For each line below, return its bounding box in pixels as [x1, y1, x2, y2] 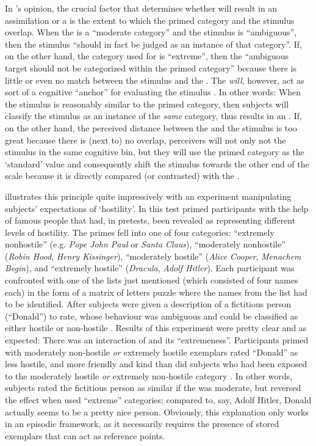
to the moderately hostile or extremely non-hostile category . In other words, [5, 369, 293, 382]
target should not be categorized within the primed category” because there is [5, 61, 296, 74]
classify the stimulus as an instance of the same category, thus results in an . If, [5, 109, 302, 122]
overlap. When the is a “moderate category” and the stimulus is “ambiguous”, [5, 26, 297, 38]
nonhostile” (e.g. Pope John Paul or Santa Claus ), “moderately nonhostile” [5, 238, 285, 250]
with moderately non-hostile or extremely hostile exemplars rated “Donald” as [5, 345, 298, 358]
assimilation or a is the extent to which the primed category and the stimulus [5, 13, 295, 26]
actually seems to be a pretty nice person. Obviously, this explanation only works [5, 405, 309, 418]
